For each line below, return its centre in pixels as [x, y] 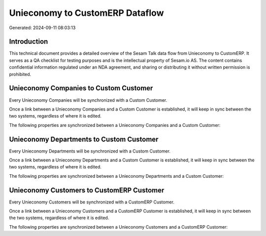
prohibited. [20, 74]
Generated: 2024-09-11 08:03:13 [42, 28]
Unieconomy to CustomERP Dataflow [86, 13]
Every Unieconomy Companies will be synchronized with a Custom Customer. [88, 100]
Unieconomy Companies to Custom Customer [81, 88]
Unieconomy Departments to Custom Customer [84, 139]
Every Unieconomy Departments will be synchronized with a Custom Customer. [90, 151]
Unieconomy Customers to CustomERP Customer [87, 190]
